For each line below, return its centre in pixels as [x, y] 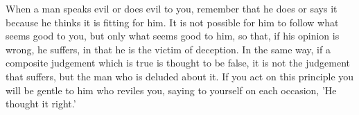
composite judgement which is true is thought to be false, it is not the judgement [178, 63]
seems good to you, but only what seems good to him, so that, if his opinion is [173, 36]
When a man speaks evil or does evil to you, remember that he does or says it [172, 8]
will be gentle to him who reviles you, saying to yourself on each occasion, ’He [171, 90]
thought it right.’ [41, 104]
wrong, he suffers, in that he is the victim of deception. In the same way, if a [168, 49]
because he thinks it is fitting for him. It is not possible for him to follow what [172, 22]
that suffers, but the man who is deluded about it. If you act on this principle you [180, 76]
